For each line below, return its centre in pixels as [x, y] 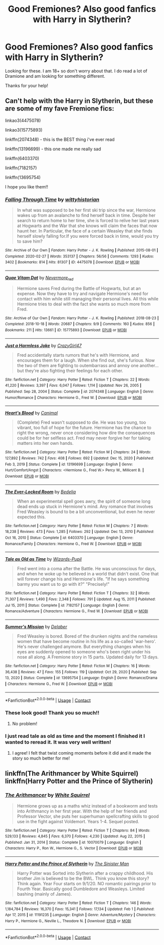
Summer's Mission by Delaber [36, 626]
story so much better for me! [41, 758]
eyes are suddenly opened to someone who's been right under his [84, 651]
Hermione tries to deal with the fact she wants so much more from [84, 304]
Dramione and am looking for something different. [55, 76]
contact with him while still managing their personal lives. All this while [88, 299]
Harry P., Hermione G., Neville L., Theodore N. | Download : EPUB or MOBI [68, 921]
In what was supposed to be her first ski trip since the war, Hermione [86, 210]
